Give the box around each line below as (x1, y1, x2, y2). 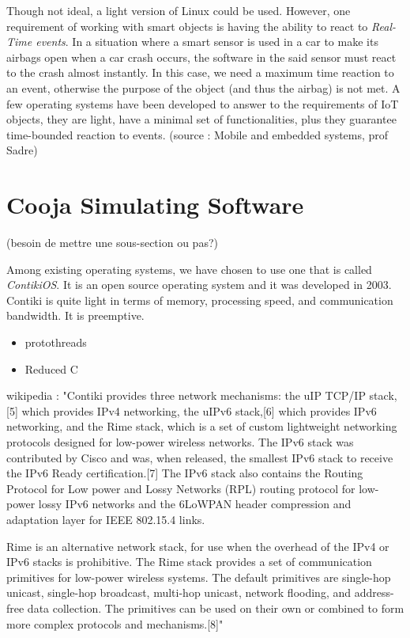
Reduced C (24, 360, 78, 377)
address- (354, 584, 394, 601)
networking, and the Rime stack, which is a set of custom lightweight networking (6, 418, 397, 435)
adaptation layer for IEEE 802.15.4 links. (6, 511, 205, 527)
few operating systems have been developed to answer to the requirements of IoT (6, 95, 399, 112)
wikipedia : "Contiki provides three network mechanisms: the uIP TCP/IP (6, 387, 366, 404)
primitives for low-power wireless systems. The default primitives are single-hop (6, 568, 391, 585)
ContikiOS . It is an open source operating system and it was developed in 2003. (6, 276, 392, 293)
